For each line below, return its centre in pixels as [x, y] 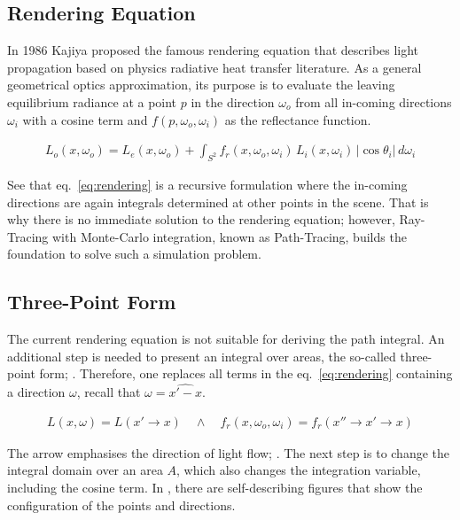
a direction [36, 392]
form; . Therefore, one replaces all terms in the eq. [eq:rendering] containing [246, 373]
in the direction [233, 101]
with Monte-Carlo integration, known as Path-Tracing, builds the [229, 236]
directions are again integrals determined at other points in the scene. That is [218, 202]
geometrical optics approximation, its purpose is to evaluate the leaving [201, 85]
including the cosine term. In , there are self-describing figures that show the [215, 487]
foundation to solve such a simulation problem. [134, 254]
